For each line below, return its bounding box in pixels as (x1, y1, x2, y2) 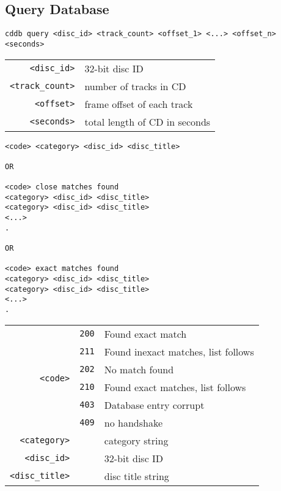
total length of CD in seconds (84, 114, 211, 129)
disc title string (104, 468, 169, 483)
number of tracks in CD (84, 78, 186, 93)
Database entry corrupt (104, 397, 205, 412)
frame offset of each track (84, 96, 193, 111)
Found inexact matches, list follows (104, 344, 254, 359)
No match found (104, 362, 174, 376)
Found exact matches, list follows (104, 379, 246, 394)
